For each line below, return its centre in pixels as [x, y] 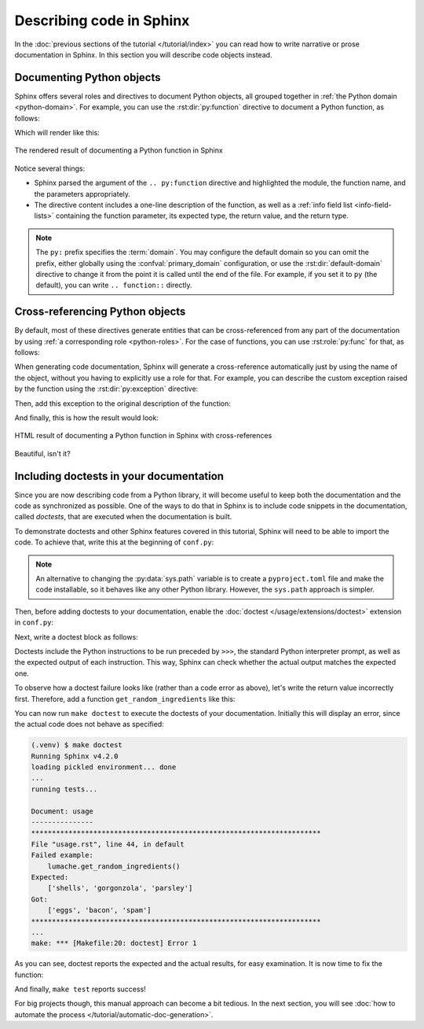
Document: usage [62, 811]
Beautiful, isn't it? [42, 453]
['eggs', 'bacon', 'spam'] [100, 910]
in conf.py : [34, 622]
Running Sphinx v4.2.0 [75, 756]
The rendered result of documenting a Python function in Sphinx [119, 150]
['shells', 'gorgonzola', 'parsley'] [120, 888]
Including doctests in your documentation [119, 476]
